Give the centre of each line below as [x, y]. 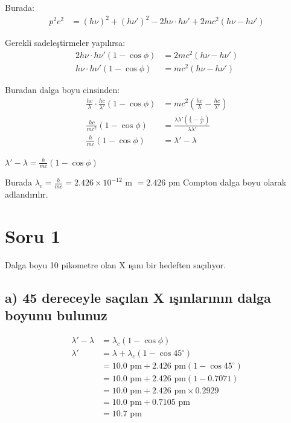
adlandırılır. [27, 194]
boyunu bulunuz [56, 315]
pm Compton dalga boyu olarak [227, 182]
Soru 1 [33, 236]
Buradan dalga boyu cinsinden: [62, 89]
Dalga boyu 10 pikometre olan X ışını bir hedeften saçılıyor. [116, 264]
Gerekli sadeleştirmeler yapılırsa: [65, 43]
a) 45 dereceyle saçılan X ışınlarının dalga [138, 297]
